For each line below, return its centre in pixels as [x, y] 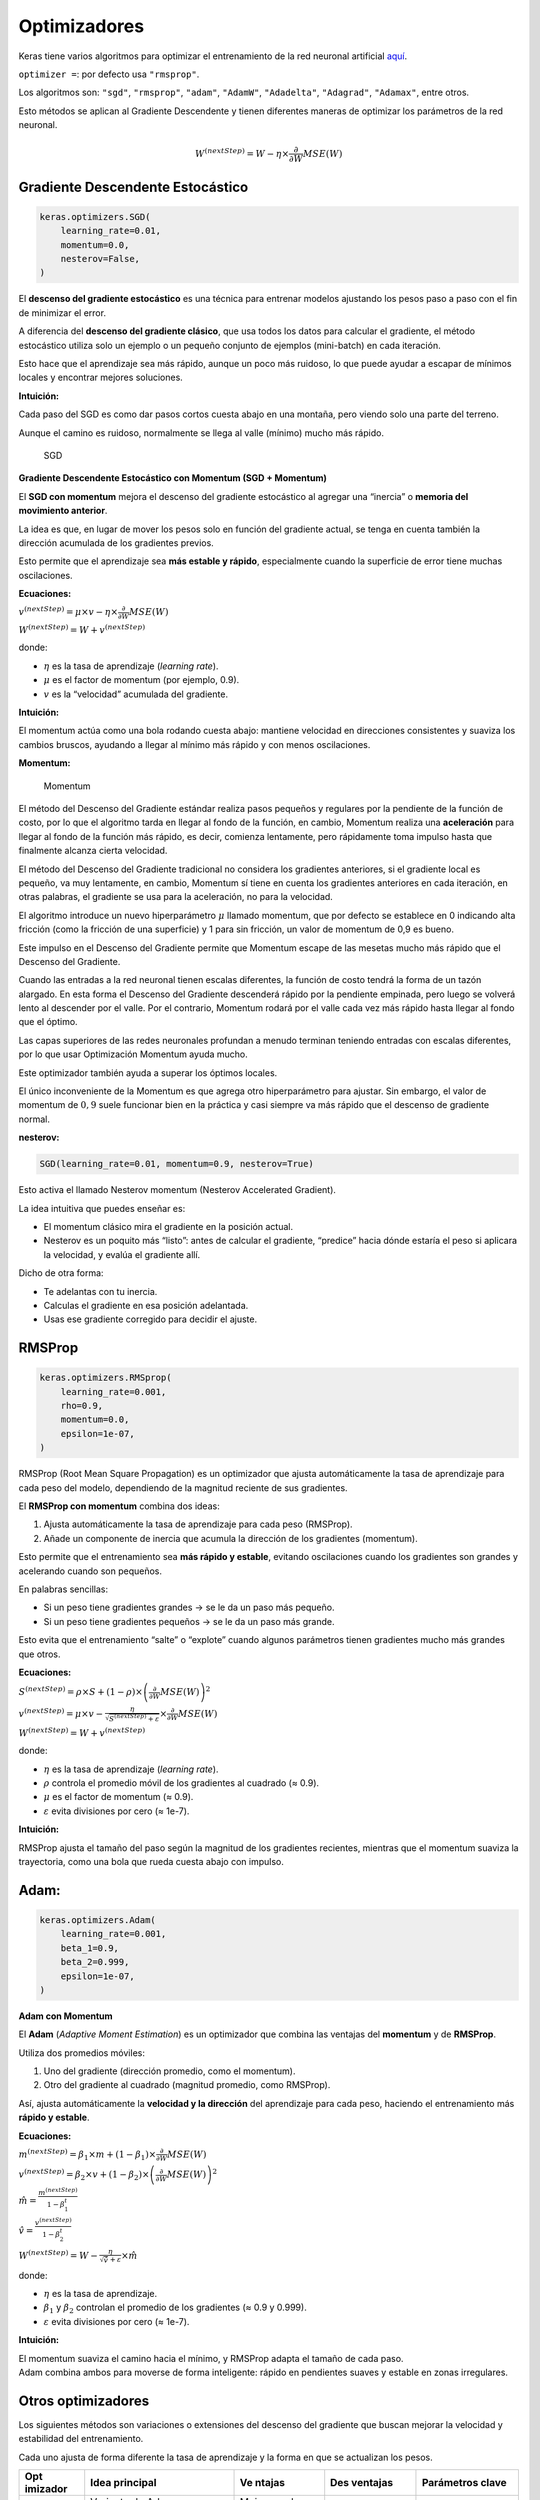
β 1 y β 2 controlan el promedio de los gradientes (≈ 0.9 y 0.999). [175, 2308]
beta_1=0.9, [90, 1948]
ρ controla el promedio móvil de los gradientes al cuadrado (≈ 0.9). [181, 1783]
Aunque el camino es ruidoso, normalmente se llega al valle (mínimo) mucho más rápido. [201, 432]
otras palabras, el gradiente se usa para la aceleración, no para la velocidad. [176, 897]
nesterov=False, [100, 259]
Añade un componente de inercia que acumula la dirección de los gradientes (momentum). [231, 1538]
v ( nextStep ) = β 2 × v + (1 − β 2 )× [84, 2175]
